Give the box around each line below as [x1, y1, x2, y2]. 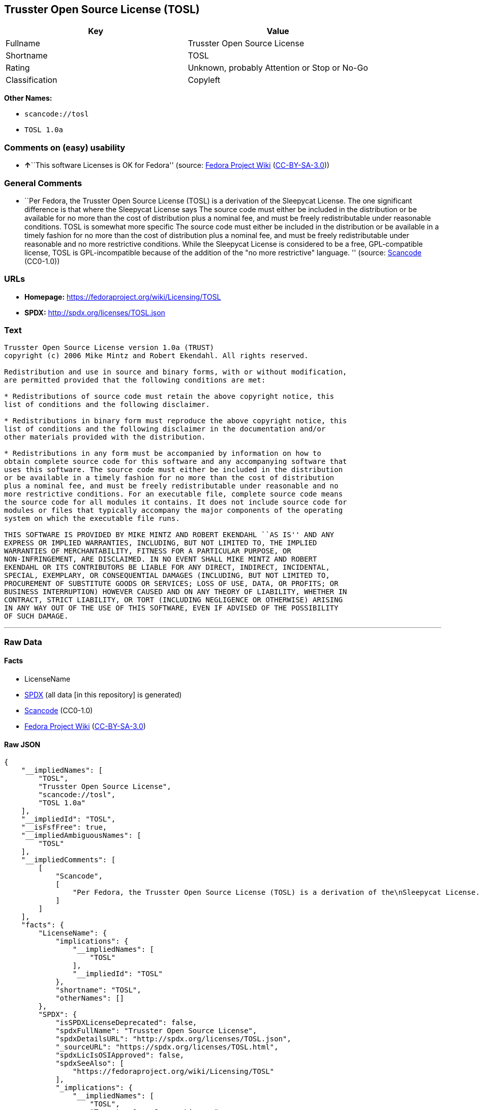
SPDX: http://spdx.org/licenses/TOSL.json [24, 308, 165, 317]
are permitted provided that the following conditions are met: [4, 376, 266, 385]
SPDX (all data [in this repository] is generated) [24, 690, 182, 699]
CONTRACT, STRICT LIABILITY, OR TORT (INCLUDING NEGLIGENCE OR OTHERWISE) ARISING [4, 596, 343, 604]
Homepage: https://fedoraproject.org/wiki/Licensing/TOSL [24, 292, 221, 301]
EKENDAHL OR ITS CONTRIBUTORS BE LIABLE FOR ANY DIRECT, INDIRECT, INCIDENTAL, [4, 563, 330, 572]
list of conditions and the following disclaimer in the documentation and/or [4, 425, 326, 433]
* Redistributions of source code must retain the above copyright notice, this [4, 392, 335, 401]
